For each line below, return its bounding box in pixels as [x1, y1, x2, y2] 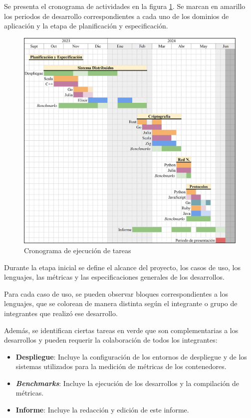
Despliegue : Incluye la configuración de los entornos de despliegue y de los [15, 351, 247, 362]
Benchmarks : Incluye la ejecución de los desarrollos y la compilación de [15, 378, 240, 388]
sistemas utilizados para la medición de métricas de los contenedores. [15, 361, 227, 372]
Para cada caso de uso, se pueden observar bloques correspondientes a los [4, 288, 228, 299]
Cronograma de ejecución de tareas [24, 245, 131, 255]
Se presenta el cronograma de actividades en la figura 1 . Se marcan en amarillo [4, 1, 246, 11]
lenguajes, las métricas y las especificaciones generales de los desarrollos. [4, 272, 225, 282]
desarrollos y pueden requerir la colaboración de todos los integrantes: [4, 335, 218, 345]
